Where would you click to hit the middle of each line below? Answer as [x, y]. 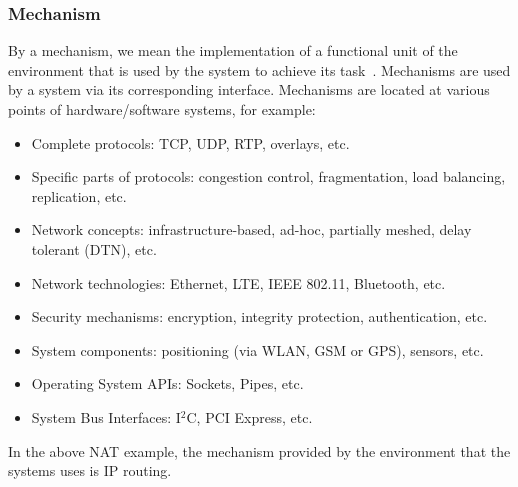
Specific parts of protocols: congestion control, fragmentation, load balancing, [268, 176]
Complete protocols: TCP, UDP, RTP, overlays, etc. [190, 142]
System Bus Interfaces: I [106, 416]
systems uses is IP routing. [90, 470]
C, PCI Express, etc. [249, 416]
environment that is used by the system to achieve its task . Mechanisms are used [259, 69]
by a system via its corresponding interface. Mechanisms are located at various [249, 89]
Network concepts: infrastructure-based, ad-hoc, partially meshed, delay [251, 229]
